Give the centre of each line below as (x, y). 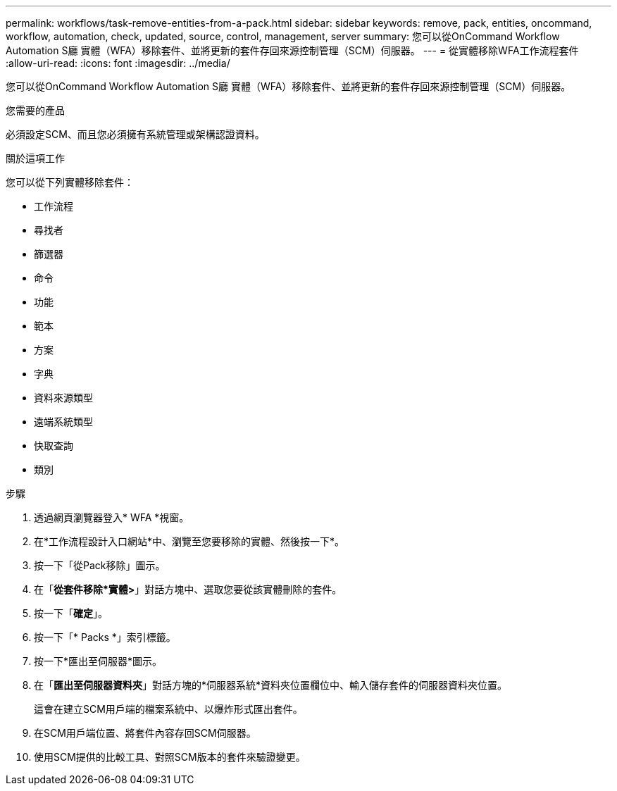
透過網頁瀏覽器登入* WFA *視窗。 (112, 517)
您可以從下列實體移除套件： (70, 182)
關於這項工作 (35, 158)
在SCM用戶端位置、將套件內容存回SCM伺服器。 (145, 733)
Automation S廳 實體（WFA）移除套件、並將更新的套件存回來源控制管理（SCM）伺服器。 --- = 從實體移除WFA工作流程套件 (292, 50)
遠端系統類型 (63, 422)
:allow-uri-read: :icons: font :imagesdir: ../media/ (118, 63)
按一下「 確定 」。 (71, 613)
